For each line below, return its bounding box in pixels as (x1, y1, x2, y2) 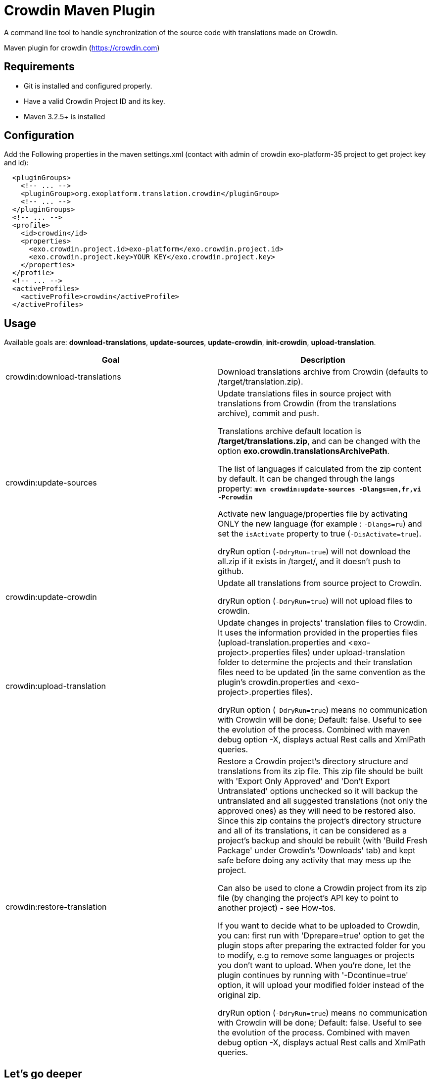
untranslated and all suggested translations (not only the (218, 796, 428, 806)
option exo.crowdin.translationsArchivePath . (218, 446, 390, 456)
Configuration (4, 129, 74, 142)
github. (218, 566, 244, 577)
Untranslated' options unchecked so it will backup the (218, 786, 418, 796)
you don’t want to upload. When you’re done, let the (218, 960, 411, 971)
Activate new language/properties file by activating (218, 509, 408, 519)
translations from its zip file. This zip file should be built (218, 766, 424, 777)
